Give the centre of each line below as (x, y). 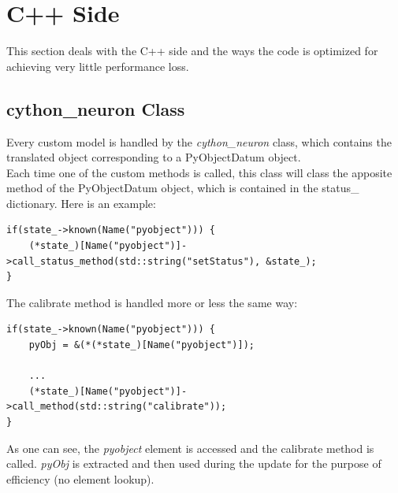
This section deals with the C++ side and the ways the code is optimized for (192, 51)
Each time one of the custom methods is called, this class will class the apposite (199, 172)
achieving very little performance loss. (98, 66)
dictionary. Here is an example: (81, 203)
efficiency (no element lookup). (80, 478)
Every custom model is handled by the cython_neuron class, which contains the (199, 141)
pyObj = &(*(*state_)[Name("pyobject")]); (141, 345)
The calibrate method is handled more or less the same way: (152, 302)
